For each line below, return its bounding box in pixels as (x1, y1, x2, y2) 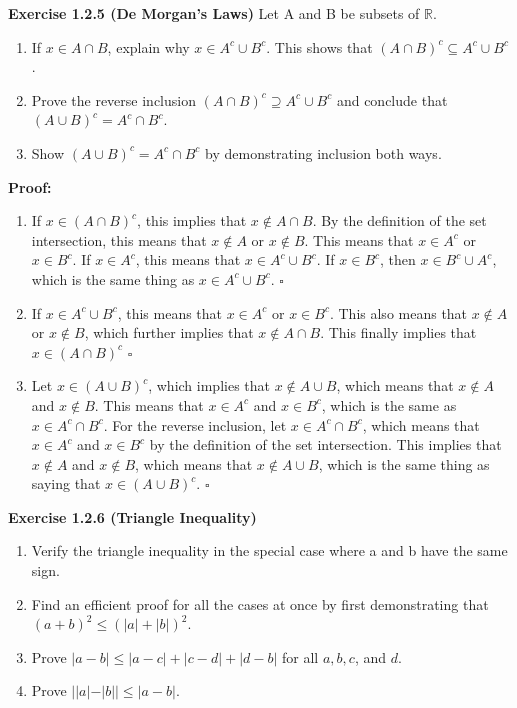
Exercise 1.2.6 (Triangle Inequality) (8, 506, 257, 527)
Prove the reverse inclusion (31, 89, 196, 110)
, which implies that (148, 375, 270, 396)
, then (380, 249, 416, 270)
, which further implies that (84, 322, 254, 343)
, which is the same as (321, 394, 457, 415)
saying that (31, 473, 101, 494)
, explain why (107, 36, 190, 57)
